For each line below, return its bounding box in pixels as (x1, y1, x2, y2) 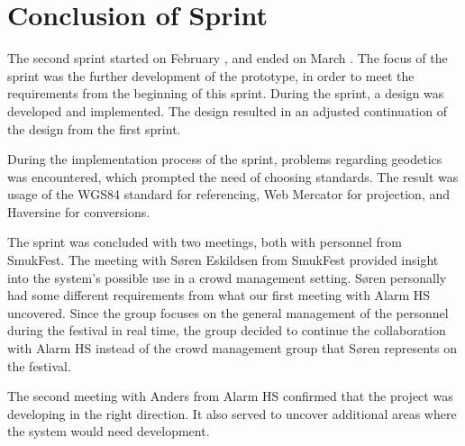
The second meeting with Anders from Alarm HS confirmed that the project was (7, 387, 453, 405)
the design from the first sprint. (7, 119, 181, 138)
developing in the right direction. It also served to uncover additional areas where (7, 404, 457, 423)
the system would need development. (7, 422, 210, 441)
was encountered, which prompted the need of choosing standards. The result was (7, 167, 459, 186)
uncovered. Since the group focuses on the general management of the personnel (7, 303, 449, 322)
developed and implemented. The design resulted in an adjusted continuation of (7, 101, 447, 120)
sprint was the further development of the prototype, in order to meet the (7, 66, 415, 85)
